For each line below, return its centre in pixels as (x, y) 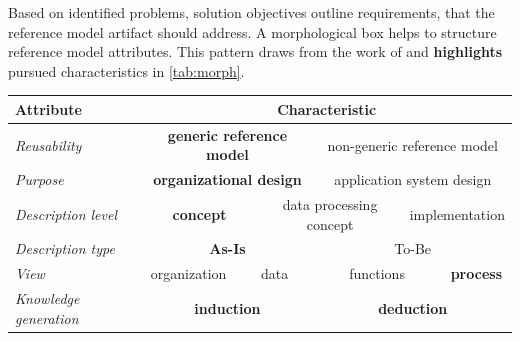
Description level (66, 213)
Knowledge (47, 298)
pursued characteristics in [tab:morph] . (126, 70)
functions (377, 273)
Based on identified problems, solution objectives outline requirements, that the (251, 12)
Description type (65, 248)
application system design (413, 179)
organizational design (227, 179)
